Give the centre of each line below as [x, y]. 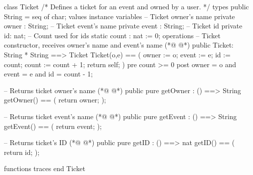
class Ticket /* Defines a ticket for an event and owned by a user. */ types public [126, 6]
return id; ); [22, 152]
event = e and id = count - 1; [49, 74]
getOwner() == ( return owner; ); [55, 100]
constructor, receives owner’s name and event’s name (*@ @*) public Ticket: [119, 45]
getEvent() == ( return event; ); [53, 126]
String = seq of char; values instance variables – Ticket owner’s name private [120, 16]
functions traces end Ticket [45, 168]
